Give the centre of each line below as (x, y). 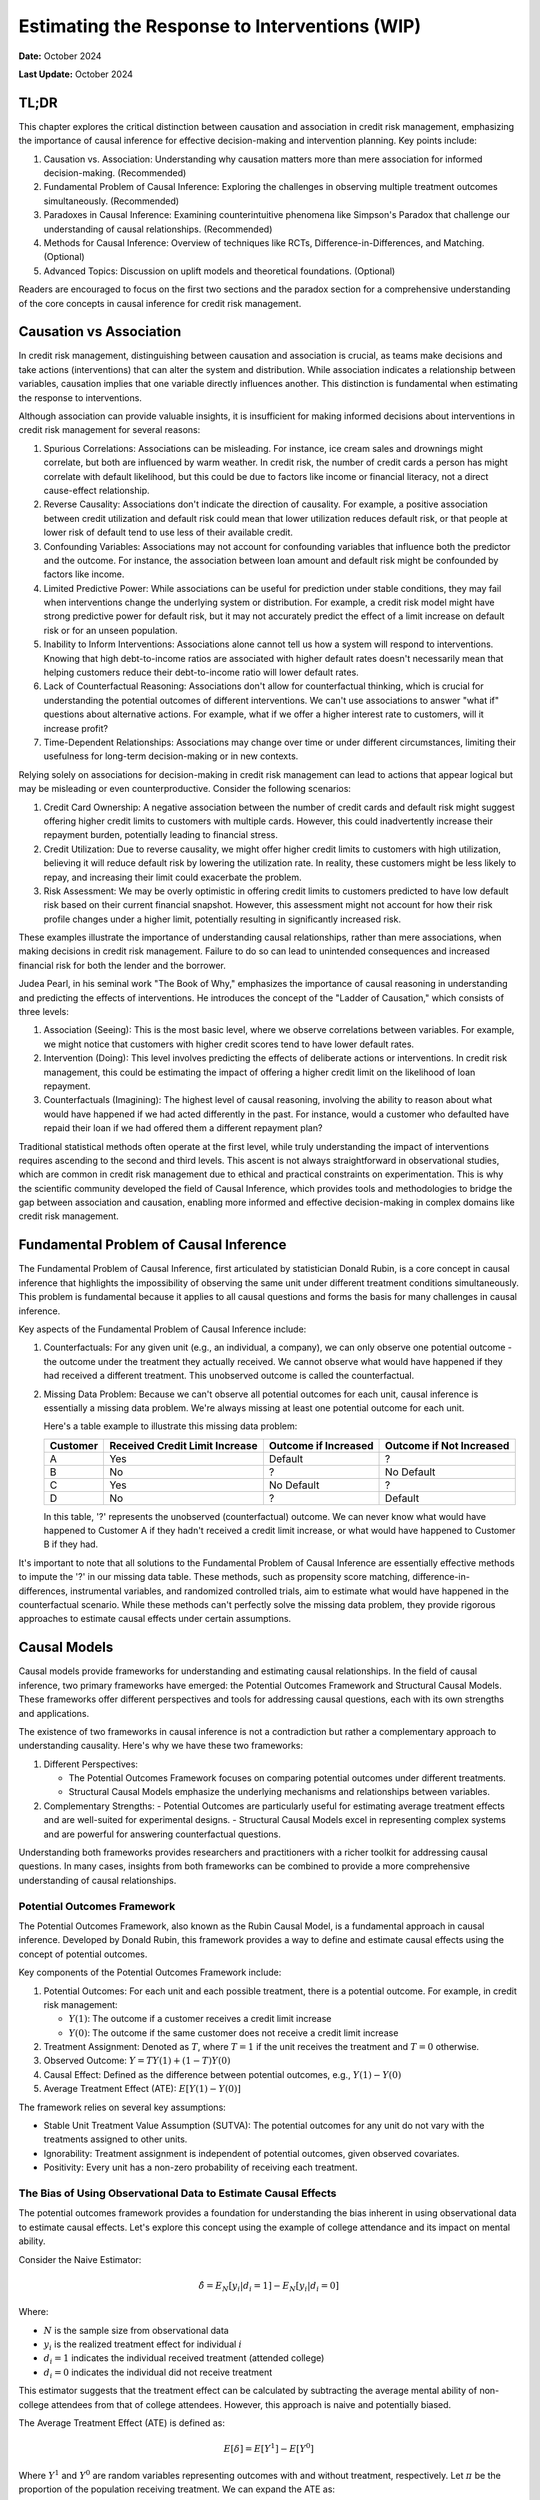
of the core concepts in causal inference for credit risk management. (160, 303)
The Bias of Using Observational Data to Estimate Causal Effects (177, 2193)
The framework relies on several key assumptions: (122, 2107)
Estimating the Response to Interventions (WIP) (220, 26)
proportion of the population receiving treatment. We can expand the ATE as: (176, 2489)
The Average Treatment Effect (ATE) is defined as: (121, 2422)
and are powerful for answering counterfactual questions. (162, 1834)
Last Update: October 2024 (76, 74)
